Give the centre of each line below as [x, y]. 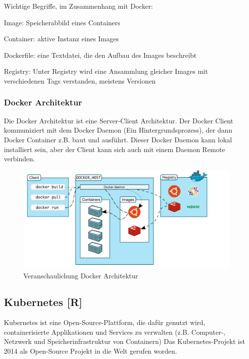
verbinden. [19, 159]
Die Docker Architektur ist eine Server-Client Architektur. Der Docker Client [119, 120]
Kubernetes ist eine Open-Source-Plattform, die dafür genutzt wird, [105, 322]
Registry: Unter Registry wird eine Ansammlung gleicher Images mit [106, 71]
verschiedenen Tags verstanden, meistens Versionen [80, 80]
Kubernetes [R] [43, 302]
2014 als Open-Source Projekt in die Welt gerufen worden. [91, 350]
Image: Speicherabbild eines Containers [62, 22]
